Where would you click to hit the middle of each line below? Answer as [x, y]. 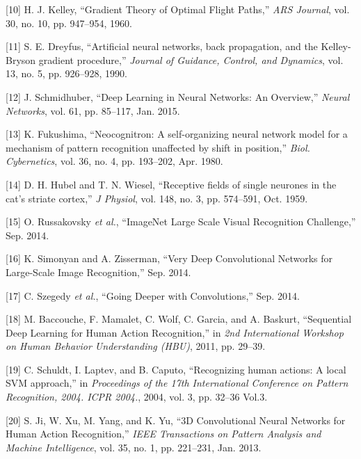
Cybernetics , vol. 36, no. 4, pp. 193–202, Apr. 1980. [114, 161]
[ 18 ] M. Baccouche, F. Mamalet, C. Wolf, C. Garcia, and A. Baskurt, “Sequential [179, 319]
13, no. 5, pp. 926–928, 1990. [67, 73]
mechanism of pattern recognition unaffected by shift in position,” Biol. [158, 147]
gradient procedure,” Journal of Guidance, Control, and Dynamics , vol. [191, 59]
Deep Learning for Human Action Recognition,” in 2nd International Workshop [175, 332]
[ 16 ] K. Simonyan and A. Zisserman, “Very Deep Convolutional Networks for [169, 258]
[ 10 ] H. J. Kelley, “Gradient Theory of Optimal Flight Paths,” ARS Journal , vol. [178, 9]
